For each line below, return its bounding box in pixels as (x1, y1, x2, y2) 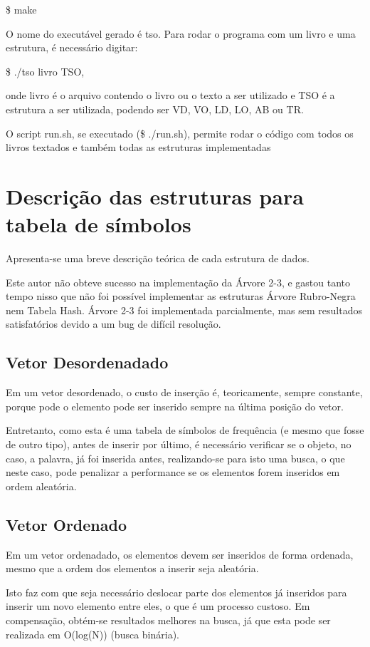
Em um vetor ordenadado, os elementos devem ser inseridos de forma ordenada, (6, 547, 354, 561)
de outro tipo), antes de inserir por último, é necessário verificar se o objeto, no (6, 437, 351, 452)
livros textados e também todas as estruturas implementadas (6, 140, 271, 155)
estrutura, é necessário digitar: (6, 40, 138, 55)
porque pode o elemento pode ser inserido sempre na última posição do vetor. (6, 398, 344, 413)
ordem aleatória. (6, 478, 77, 493)
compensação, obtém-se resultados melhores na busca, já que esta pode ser (6, 612, 331, 627)
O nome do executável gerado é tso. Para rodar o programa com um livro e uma (6, 26, 356, 41)
